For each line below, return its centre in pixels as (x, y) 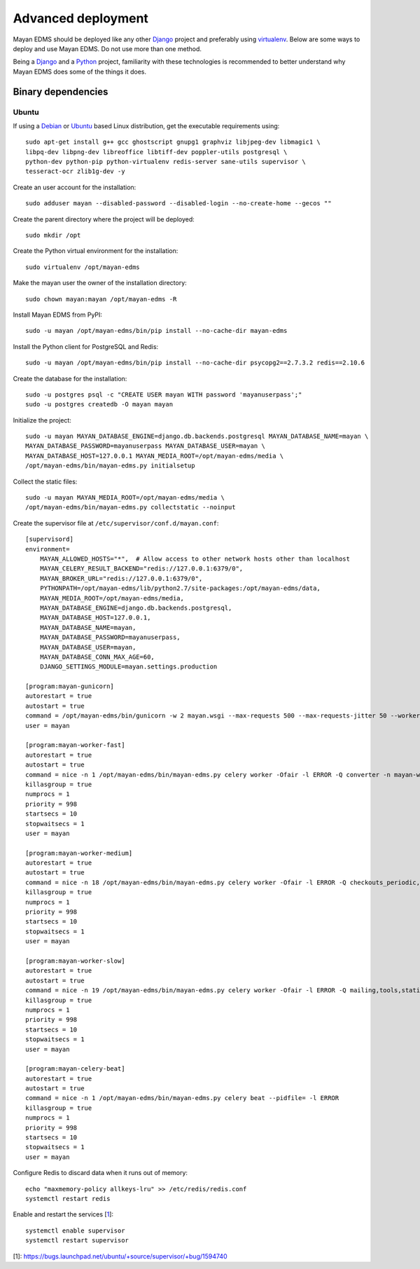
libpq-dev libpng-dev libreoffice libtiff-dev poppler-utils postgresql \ (156, 152)
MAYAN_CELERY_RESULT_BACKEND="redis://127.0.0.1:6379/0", (141, 569)
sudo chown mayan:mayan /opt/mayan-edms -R (101, 299)
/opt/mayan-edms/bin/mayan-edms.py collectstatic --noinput (131, 507)
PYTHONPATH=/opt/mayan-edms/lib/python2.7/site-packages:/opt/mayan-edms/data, (180, 588)
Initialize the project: (42, 420)
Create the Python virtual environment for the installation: (96, 251)
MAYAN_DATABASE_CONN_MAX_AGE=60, (97, 657)
